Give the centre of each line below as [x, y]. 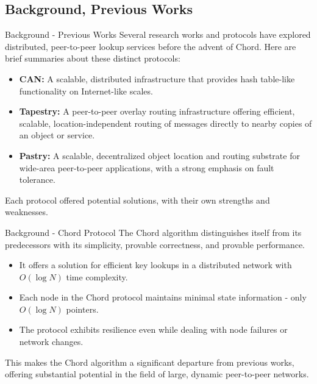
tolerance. [37, 180]
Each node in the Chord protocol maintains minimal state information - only [163, 297]
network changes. [51, 342]
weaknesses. [27, 212]
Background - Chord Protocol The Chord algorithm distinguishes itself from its [153, 232]
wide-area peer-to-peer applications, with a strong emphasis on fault [147, 167]
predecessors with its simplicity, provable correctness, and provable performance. [155, 244]
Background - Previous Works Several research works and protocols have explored [158, 34]
